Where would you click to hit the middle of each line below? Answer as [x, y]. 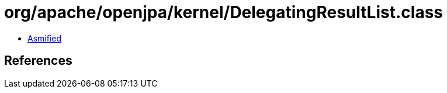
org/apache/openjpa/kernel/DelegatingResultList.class [224, 12]
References [38, 61]
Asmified [45, 38]
